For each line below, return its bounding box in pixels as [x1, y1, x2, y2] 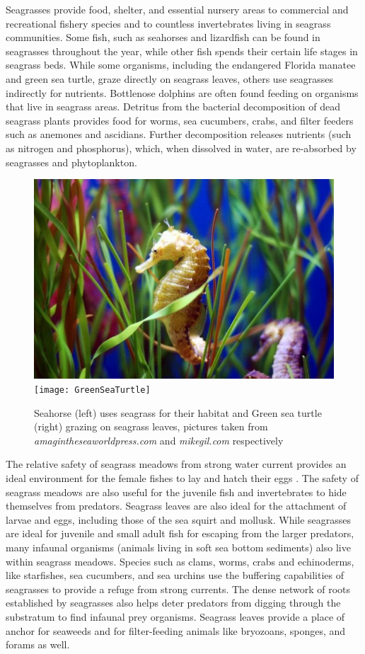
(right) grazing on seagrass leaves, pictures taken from [34, 419, 268, 434]
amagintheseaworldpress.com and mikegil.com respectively [34, 432, 284, 447]
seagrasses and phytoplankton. [6, 154, 137, 169]
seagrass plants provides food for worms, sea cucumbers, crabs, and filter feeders [6, 113, 354, 127]
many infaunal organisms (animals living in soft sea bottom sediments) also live [6, 539, 351, 554]
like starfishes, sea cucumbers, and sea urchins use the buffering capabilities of [6, 568, 344, 583]
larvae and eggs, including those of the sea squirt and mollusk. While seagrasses [6, 512, 352, 527]
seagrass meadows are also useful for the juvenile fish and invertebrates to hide [6, 484, 347, 499]
